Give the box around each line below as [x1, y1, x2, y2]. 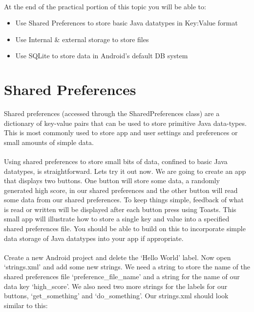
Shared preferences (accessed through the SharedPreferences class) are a [4, 108, 220, 118]
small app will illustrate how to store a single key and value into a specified [4, 214, 230, 224]
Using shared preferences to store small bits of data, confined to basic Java [4, 156, 228, 166]
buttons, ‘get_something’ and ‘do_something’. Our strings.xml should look [4, 290, 229, 301]
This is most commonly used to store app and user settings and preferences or [4, 127, 238, 138]
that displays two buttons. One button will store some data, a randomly [4, 175, 220, 186]
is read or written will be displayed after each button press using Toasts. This [4, 204, 236, 214]
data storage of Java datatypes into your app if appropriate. [4, 233, 184, 243]
